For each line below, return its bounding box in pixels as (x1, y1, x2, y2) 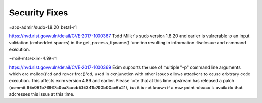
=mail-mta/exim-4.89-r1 (9, 56, 57, 61)
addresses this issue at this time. (9, 91, 75, 97)
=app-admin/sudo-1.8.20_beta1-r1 (9, 24, 77, 30)
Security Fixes (9, 7, 68, 18)
